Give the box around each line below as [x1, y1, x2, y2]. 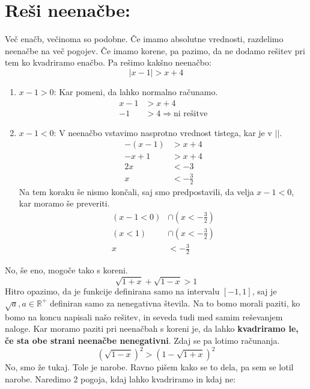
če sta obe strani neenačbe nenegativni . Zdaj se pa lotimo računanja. [5, 334, 280, 346]
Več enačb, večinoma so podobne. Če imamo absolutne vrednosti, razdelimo [5, 33, 284, 45]
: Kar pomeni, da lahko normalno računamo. [53, 85, 218, 98]
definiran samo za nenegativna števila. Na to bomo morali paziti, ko [49, 296, 300, 309]
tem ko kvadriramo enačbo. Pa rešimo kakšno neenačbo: [5, 56, 211, 69]
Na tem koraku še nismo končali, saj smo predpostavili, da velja [19, 185, 254, 198]
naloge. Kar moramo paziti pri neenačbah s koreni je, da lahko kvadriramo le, [5, 322, 299, 335]
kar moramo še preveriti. [19, 197, 110, 210]
